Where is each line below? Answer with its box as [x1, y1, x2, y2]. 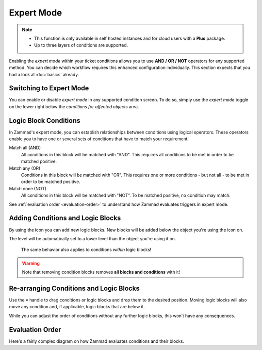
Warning [22, 260, 40, 266]
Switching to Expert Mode [9, 84, 89, 92]
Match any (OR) [9, 165, 41, 171]
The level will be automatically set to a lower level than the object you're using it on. [9, 235, 176, 241]
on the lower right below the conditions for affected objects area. [9, 103, 139, 109]
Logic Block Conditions [9, 117, 81, 125]
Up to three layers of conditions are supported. [34, 42, 128, 48]
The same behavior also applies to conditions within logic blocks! [21, 247, 151, 252]
